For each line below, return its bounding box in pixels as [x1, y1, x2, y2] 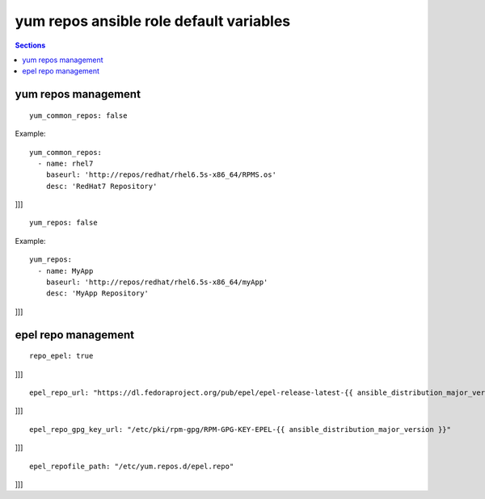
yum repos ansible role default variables [15, 12, 291, 30]
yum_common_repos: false [29, 111, 128, 120]
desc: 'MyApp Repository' [45, 289, 150, 298]
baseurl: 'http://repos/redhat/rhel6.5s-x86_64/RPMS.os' [45, 170, 276, 179]
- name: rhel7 [37, 158, 94, 168]
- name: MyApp [37, 266, 94, 275]
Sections [15, 40, 46, 50]
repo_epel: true [29, 351, 94, 361]
